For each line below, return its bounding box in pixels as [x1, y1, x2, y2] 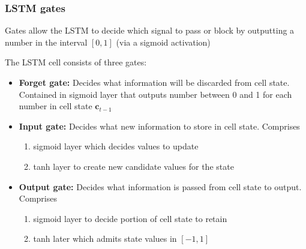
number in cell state [19, 100, 92, 112]
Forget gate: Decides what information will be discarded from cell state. [19, 76, 290, 88]
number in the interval [5, 35, 88, 48]
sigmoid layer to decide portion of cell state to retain [33, 212, 227, 224]
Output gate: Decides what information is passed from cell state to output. [19, 180, 302, 193]
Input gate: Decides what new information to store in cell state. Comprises [19, 119, 300, 132]
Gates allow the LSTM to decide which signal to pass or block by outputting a [5, 24, 295, 37]
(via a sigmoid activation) [116, 35, 211, 48]
